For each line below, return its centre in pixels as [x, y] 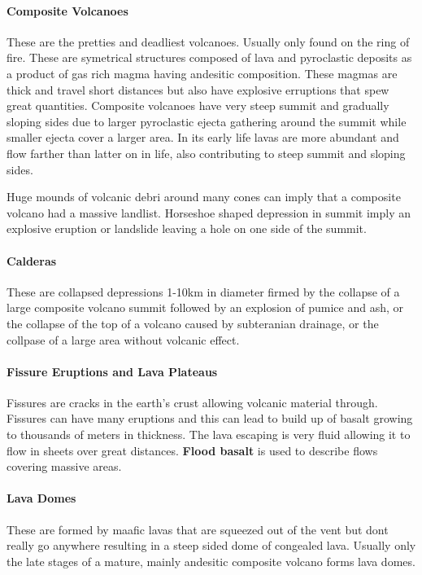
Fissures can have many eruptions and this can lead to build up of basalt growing [210, 418]
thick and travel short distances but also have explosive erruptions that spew [198, 89]
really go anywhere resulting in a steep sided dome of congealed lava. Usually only [211, 545]
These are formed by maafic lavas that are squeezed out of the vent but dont [198, 529]
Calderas [32, 260]
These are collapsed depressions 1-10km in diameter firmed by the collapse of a [203, 291]
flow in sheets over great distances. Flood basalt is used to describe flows [192, 450]
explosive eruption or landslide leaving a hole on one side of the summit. [187, 228]
